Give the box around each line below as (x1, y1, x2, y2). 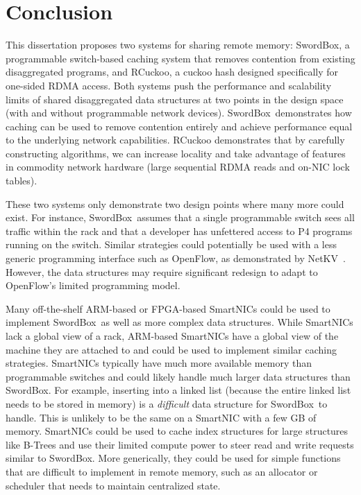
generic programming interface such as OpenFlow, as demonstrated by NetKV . (6, 251, 346, 266)
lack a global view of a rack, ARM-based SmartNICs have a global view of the (6, 329, 339, 342)
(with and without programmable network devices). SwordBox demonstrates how (6, 105, 352, 120)
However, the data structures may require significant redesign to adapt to (6, 264, 318, 279)
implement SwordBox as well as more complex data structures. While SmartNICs (6, 315, 353, 329)
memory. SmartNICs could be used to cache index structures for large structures (6, 424, 349, 438)
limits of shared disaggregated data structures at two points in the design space (6, 92, 344, 106)
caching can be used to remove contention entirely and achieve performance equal (6, 119, 353, 133)
